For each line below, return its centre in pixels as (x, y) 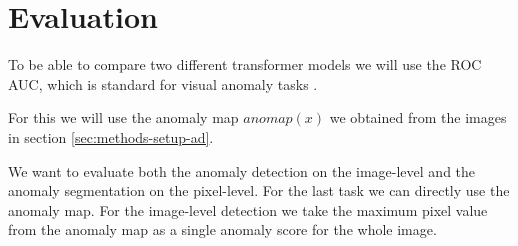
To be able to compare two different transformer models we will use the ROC (245, 64)
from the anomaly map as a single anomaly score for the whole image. (222, 229)
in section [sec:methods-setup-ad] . (111, 136)
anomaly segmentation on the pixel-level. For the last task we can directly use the (259, 190)
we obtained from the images (418, 117)
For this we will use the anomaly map (123, 117)
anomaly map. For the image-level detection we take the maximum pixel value (248, 209)
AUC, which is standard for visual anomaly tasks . (163, 83)
